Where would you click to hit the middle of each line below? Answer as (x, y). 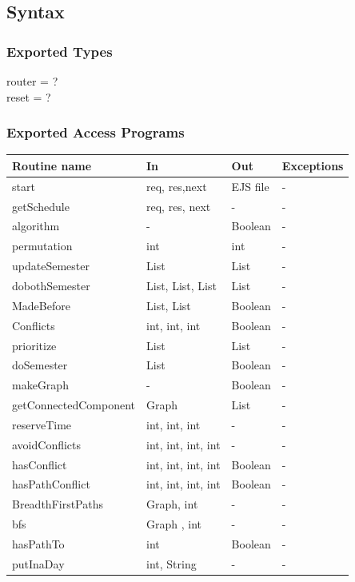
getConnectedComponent (74, 405)
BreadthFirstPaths (58, 504)
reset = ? (29, 96)
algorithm (36, 226)
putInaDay (38, 563)
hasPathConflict (51, 484)
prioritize (34, 345)
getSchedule (41, 206)
